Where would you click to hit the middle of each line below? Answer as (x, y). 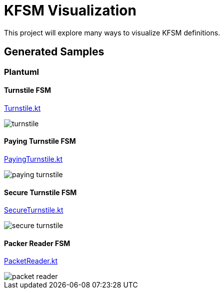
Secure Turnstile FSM (40, 192)
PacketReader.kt (31, 261)
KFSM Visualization (70, 10)
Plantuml (22, 72)
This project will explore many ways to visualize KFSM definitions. (112, 32)
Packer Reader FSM (37, 243)
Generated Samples (54, 52)
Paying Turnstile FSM (40, 141)
